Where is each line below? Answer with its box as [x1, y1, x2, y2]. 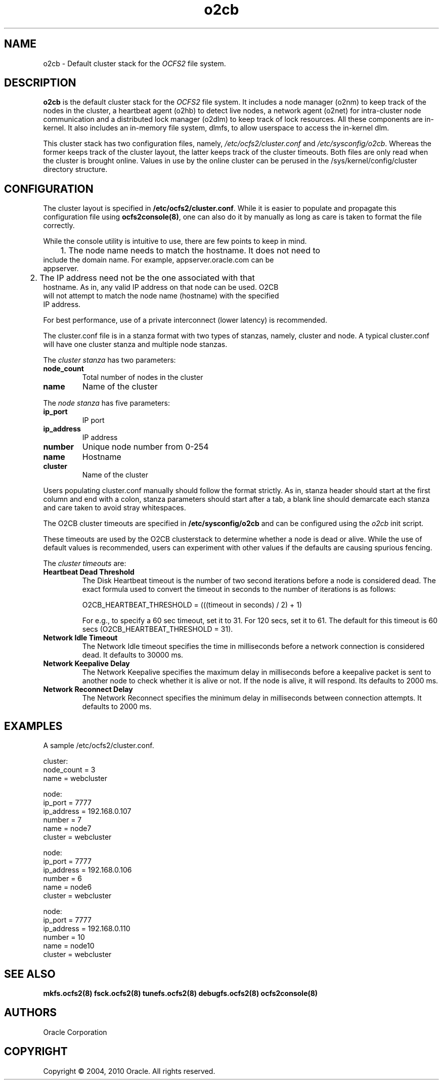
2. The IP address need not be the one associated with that [30, 273, 255, 283]
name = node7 [43, 824, 92, 833]
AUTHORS [4, 1006, 57, 1019]
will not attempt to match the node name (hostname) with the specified [43, 291, 279, 300]
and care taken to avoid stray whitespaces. [43, 503, 186, 512]
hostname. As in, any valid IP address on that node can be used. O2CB [43, 283, 279, 292]
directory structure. [43, 165, 108, 174]
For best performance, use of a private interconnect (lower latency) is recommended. [43, 316, 327, 325]
